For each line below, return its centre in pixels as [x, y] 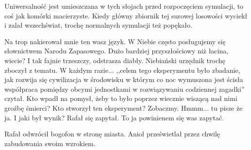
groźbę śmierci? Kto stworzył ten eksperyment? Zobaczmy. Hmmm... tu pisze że [124, 108]
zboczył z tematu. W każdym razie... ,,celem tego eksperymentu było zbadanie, [122, 70]
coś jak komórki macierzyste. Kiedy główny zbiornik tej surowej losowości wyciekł [126, 15]
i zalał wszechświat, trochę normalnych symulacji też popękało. [98, 25]
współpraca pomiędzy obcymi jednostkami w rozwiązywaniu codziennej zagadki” [125, 89]
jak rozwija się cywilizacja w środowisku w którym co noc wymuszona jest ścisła [124, 79]
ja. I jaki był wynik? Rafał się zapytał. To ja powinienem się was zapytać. [114, 117]
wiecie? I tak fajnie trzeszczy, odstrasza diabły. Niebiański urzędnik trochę [115, 60]
